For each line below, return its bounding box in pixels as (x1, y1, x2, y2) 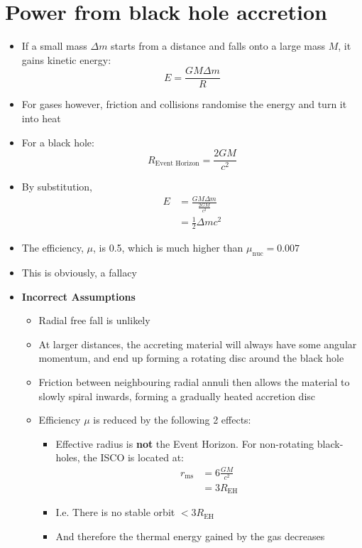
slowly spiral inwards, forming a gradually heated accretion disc (38, 388, 316, 403)
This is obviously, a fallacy (21, 265, 137, 280)
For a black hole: (21, 134, 94, 149)
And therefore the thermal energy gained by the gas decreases (55, 528, 325, 543)
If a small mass (21, 38, 87, 53)
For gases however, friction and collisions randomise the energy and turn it (21, 97, 347, 112)
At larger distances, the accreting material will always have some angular (38, 336, 357, 351)
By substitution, (21, 179, 92, 194)
